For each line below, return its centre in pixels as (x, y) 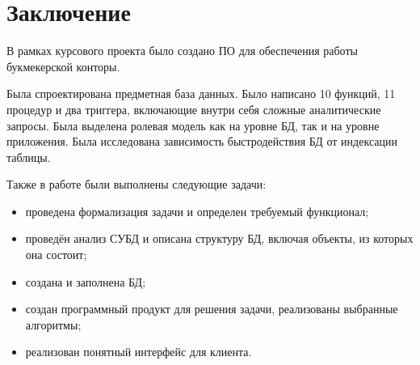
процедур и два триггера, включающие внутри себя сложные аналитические (194, 109)
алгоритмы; (53, 324)
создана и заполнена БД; (86, 281)
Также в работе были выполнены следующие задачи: (136, 184)
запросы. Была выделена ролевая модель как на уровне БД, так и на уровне (193, 125)
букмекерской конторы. (63, 66)
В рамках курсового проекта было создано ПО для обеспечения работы (182, 51)
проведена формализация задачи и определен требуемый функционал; (197, 211)
